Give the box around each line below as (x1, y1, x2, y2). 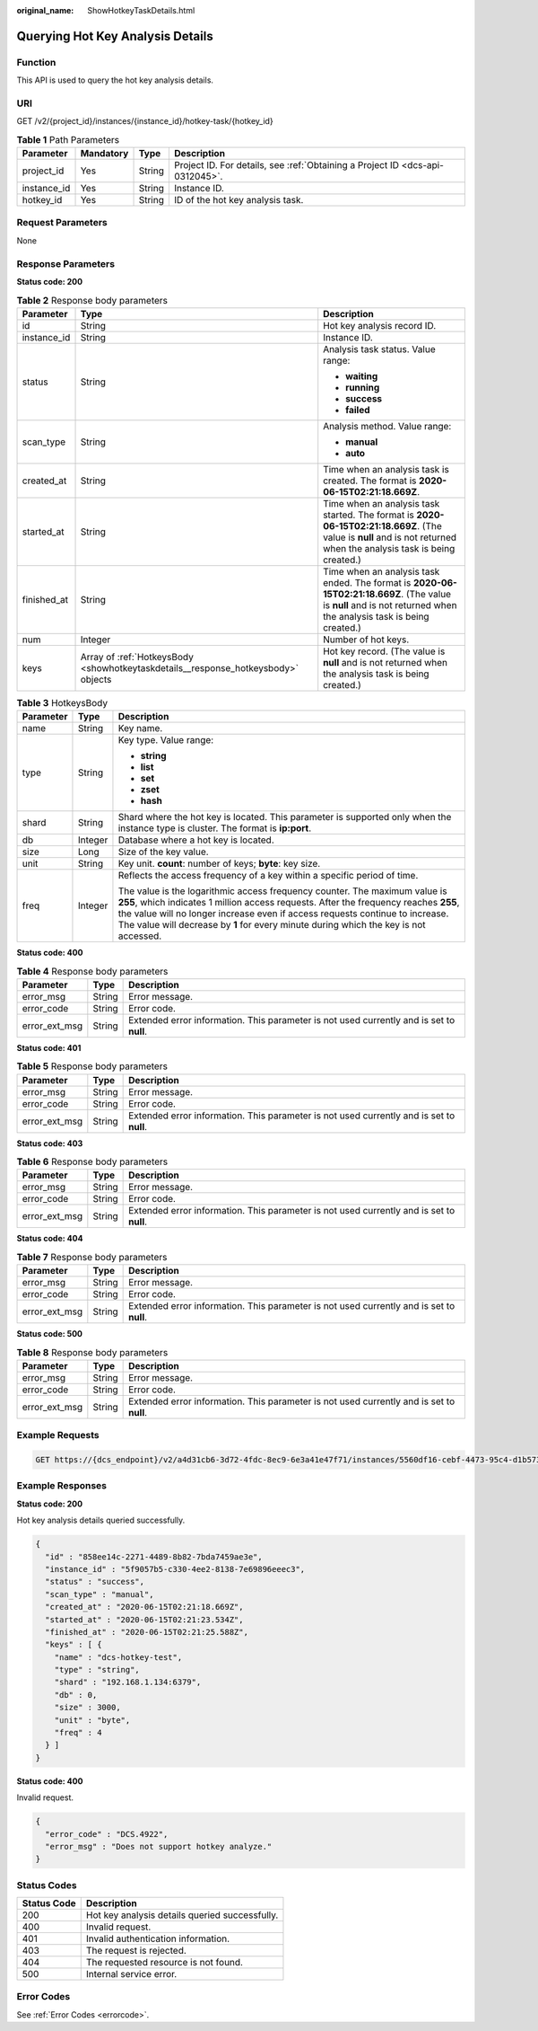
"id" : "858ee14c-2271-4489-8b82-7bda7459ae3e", (45, 1551, 264, 1562)
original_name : (16, 5, 74, 15)
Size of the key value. (117, 845, 210, 858)
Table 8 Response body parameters (16, 1346, 169, 1358)
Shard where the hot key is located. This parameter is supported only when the (117, 811, 452, 824)
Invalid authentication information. (85, 1932, 230, 1945)
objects (80, 673, 112, 685)
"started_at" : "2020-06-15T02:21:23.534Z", (45, 1614, 244, 1625)
